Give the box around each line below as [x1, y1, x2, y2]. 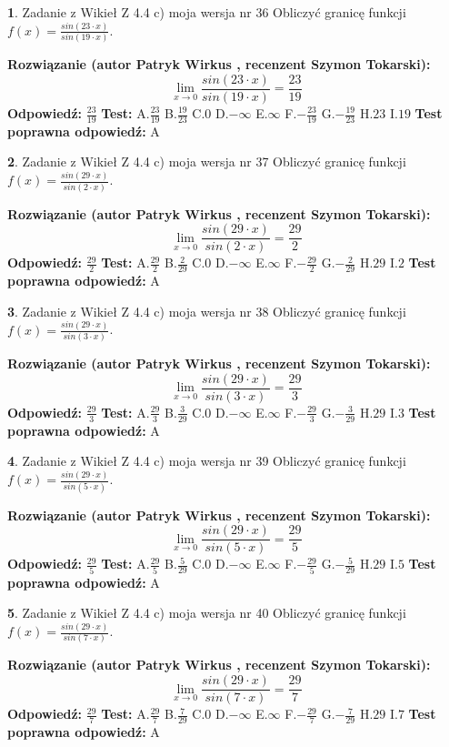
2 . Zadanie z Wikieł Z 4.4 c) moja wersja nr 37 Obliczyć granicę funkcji [7, 152, 406, 171]
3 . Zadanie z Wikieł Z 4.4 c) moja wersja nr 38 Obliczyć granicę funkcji [7, 301, 406, 320]
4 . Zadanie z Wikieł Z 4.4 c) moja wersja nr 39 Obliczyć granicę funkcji [7, 451, 406, 470]
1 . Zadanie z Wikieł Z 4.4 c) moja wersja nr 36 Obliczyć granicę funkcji [7, 3, 406, 21]
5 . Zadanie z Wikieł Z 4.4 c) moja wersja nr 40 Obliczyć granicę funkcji [7, 603, 406, 622]
